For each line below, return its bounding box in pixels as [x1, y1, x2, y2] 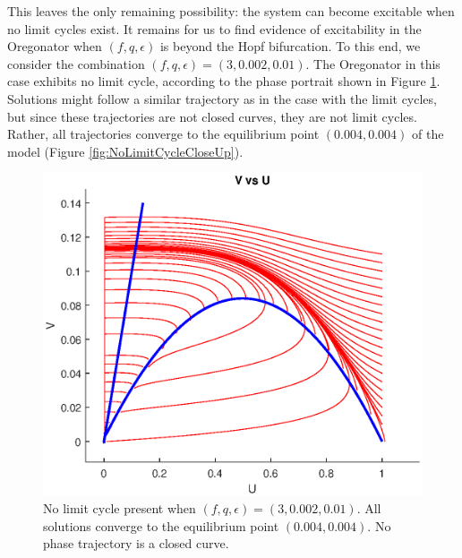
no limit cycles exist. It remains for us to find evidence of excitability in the [7, 19, 422, 38]
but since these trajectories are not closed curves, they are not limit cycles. [7, 107, 417, 125]
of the [412, 124, 444, 143]
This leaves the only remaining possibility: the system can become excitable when [7, 2, 455, 20]
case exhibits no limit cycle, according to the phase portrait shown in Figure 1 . [7, 72, 441, 90]
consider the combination [7, 54, 145, 73]
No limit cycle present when [43, 499, 196, 518]
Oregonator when [7, 37, 102, 56]
